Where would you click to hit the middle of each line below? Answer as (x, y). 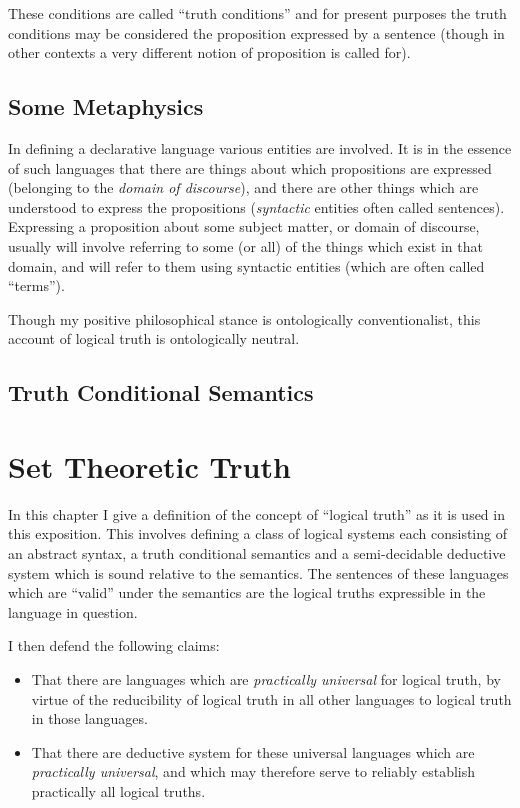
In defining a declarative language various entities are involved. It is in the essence (260, 147)
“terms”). (36, 285)
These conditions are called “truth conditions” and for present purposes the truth (257, 13)
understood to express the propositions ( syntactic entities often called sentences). (256, 206)
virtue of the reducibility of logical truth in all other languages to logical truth (271, 698)
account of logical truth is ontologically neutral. (154, 338)
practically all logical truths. (118, 790)
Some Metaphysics (106, 106)
